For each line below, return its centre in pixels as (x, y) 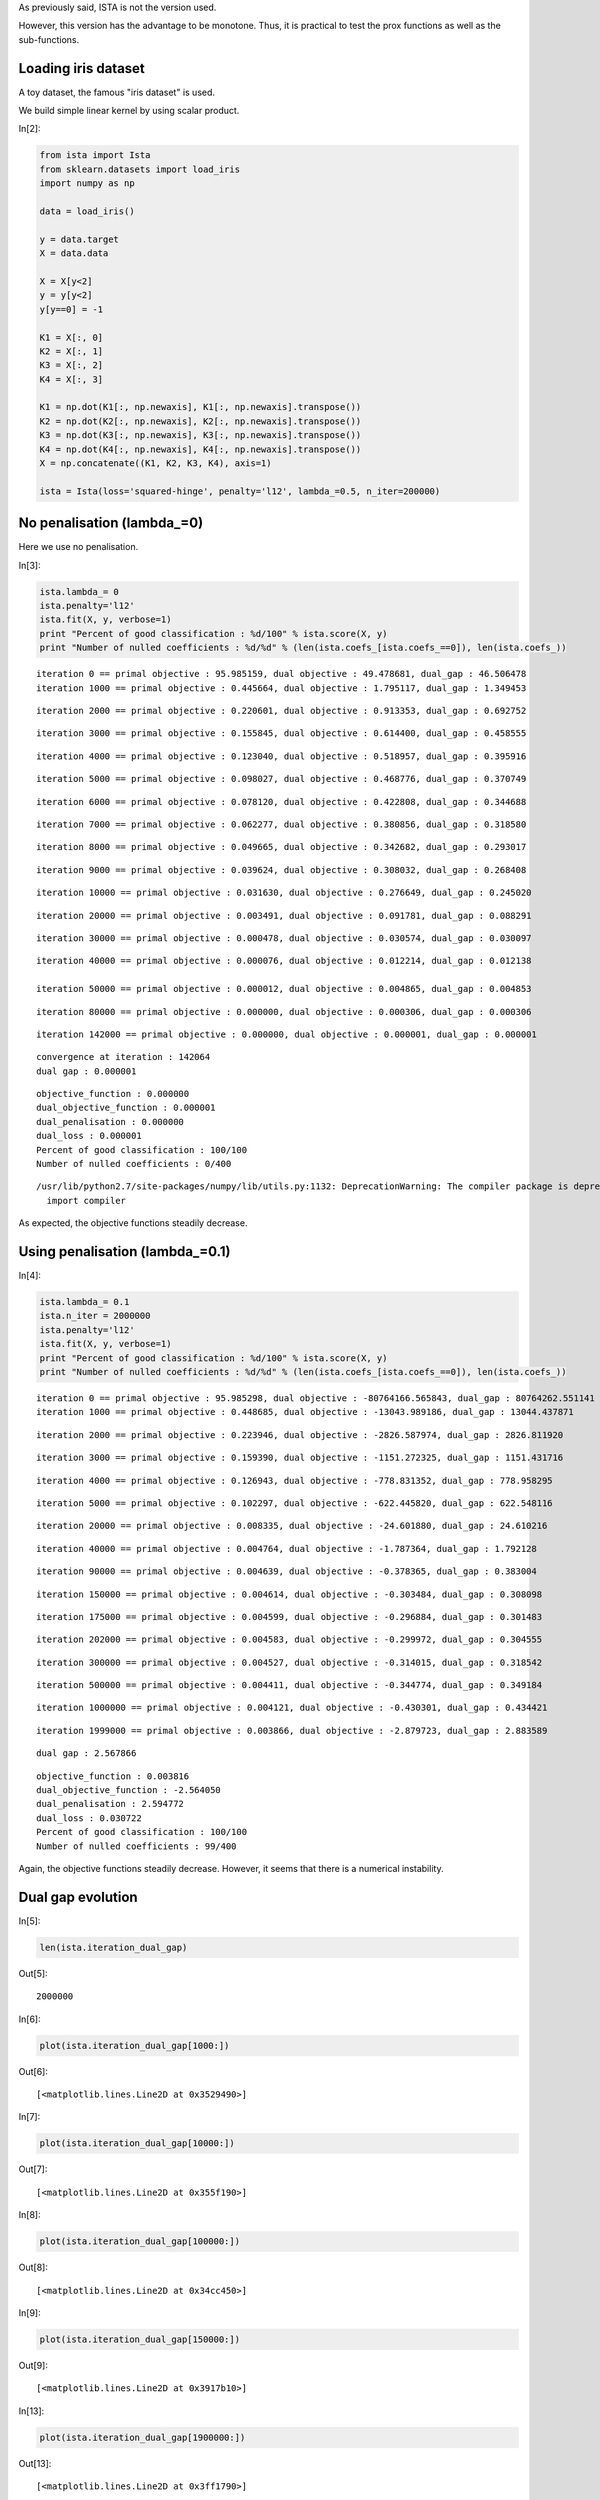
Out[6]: (33, 2071)
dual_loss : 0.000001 (89, 1136)
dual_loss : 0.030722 (89, 1818)
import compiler (86, 1200)
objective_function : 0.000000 (113, 1094)
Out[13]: (35, 2463)
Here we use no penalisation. (78, 547)
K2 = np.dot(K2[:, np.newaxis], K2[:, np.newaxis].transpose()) (200, 421)
